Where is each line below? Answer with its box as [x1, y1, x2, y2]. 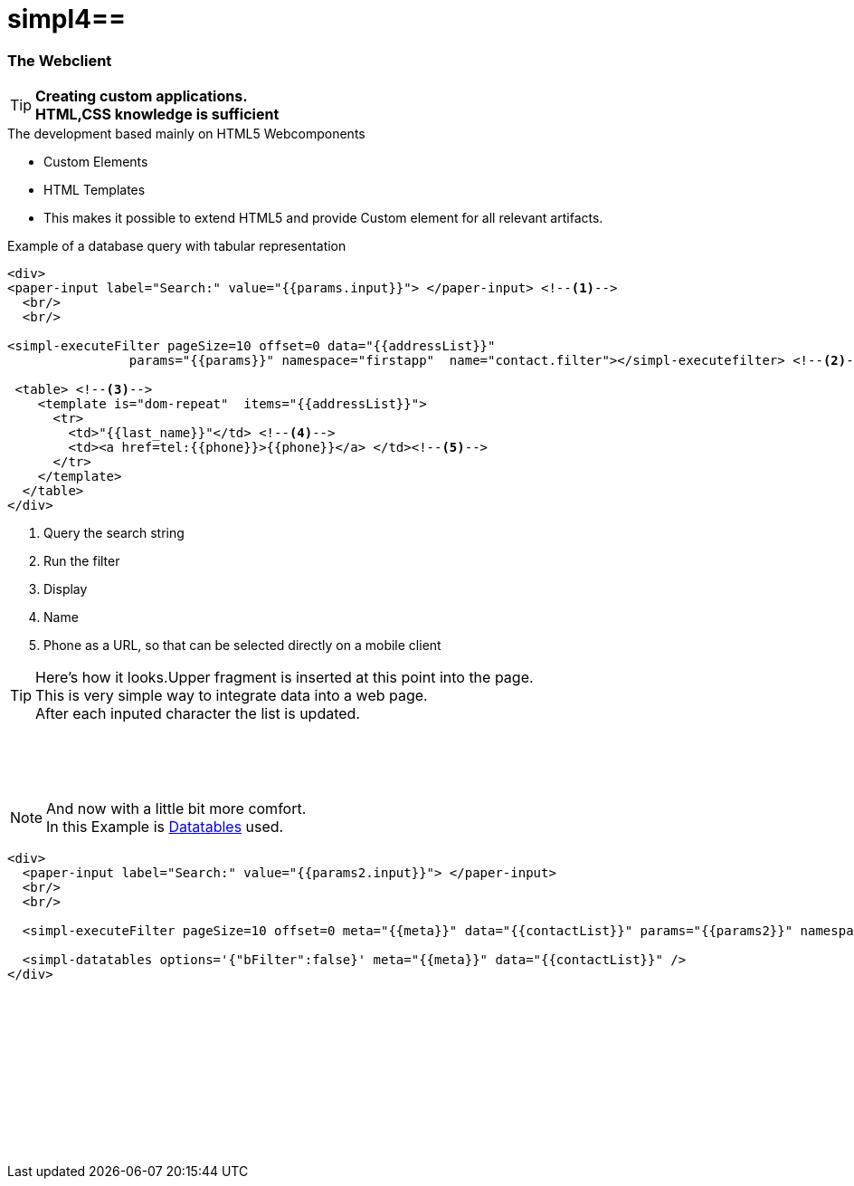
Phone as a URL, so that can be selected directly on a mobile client [43, 637, 441, 654]
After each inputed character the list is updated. [35, 704, 360, 723]
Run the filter [43, 553, 120, 569]
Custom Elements [43, 154, 148, 170]
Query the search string [43, 525, 185, 541]
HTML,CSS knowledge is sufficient [35, 105, 280, 124]
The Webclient [7, 51, 112, 70]
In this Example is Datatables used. [46, 818, 284, 837]
